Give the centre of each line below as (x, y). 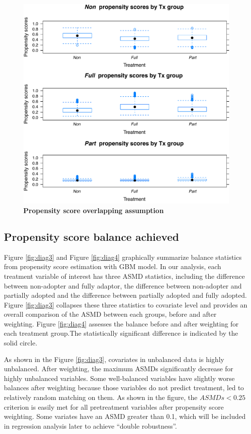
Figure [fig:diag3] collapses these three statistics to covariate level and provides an (126, 304)
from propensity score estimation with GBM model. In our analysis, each (113, 266)
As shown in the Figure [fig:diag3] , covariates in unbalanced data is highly (114, 359)
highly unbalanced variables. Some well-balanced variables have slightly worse (119, 378)
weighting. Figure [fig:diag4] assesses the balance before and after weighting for (121, 323)
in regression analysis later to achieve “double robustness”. (91, 425)
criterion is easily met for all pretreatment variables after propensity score (114, 407)
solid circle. (21, 343)
